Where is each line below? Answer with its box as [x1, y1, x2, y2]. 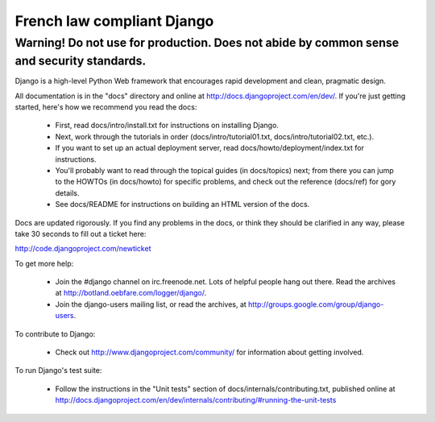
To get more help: [14, 259, 74, 268]
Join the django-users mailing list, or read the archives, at [55, 299, 247, 309]
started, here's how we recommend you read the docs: [14, 102, 197, 112]
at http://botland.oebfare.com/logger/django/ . [55, 288, 207, 298]
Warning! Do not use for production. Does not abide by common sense [14, 35, 400, 50]
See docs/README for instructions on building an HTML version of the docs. [55, 200, 310, 209]
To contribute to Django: [14, 329, 96, 338]
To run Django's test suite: [14, 366, 102, 375]
